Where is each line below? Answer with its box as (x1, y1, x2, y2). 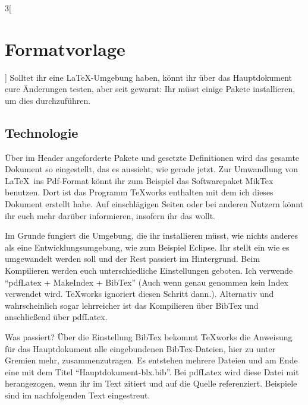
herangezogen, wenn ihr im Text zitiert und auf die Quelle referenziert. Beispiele (5, 377, 297, 390)
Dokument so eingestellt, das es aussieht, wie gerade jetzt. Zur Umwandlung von (5, 163, 298, 175)
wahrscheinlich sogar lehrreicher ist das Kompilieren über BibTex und (5, 299, 259, 311)
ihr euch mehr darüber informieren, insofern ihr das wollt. (5, 209, 216, 222)
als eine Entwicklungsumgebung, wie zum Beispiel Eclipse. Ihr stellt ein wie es (5, 241, 290, 253)
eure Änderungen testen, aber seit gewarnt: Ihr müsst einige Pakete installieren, (5, 83, 296, 95)
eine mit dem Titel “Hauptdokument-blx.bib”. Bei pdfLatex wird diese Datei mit (5, 365, 299, 378)
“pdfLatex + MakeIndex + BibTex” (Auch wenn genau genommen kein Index (5, 276, 288, 288)
